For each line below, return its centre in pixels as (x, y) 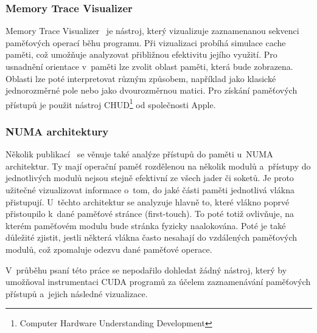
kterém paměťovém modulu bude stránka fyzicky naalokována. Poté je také (146, 225)
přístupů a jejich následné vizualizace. (77, 293)
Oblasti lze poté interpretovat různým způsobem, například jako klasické (141, 78)
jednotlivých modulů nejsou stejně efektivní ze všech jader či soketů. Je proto (150, 178)
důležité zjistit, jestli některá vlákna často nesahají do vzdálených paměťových (152, 237)
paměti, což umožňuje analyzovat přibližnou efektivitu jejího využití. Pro (141, 54)
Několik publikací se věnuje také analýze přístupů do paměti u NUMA (139, 154)
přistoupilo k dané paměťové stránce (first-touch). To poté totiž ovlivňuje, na (150, 214)
